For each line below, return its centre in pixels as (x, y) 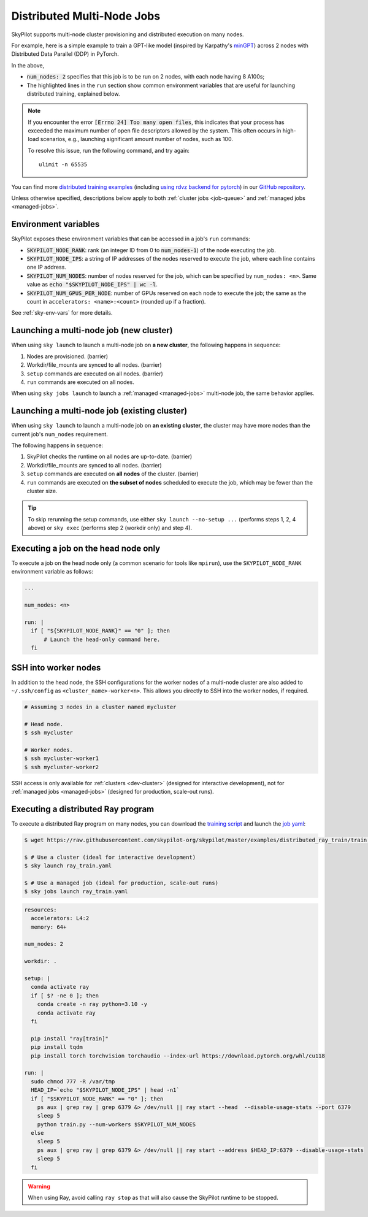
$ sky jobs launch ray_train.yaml (76, 892)
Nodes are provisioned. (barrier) (67, 356)
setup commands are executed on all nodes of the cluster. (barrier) (113, 474)
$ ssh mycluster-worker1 (62, 758)
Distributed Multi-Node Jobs (86, 16)
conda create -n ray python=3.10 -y (92, 1004)
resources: (40, 910)
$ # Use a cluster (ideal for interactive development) (110, 857)
